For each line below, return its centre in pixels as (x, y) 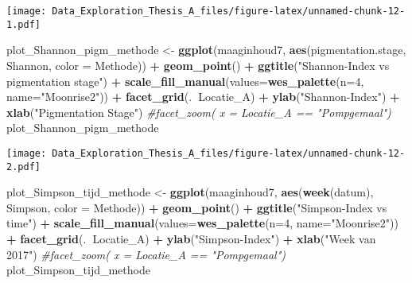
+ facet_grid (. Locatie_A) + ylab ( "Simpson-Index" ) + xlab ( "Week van (191, 238)
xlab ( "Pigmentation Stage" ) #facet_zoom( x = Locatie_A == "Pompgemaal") (199, 112)
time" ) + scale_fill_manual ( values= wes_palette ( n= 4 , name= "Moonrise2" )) (202, 223)
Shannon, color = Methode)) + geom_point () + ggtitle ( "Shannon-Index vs (198, 65)
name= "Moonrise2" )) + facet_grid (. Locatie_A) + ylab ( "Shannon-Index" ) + (203, 97)
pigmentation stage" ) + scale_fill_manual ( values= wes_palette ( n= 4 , (185, 81)
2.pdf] (23, 167)
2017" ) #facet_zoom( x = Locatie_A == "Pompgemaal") (146, 254)
